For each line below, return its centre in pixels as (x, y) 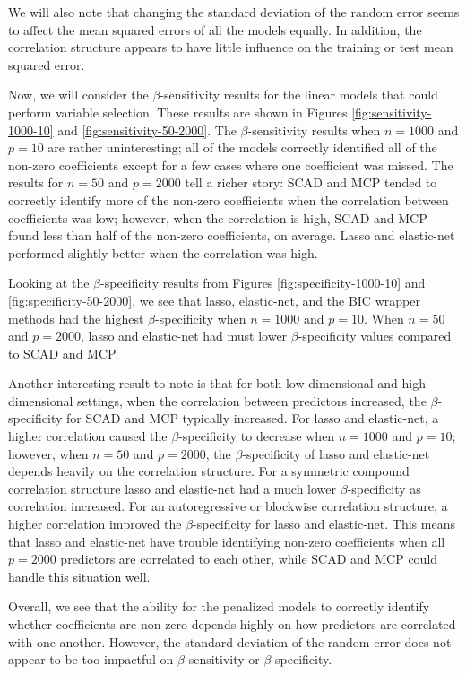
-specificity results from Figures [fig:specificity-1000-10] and (263, 283)
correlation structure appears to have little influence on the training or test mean (231, 47)
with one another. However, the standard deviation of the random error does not (230, 641)
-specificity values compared (375, 336)
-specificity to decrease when (257, 436)
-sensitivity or (222, 659)
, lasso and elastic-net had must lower (184, 336)
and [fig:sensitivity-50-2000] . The (147, 130)
